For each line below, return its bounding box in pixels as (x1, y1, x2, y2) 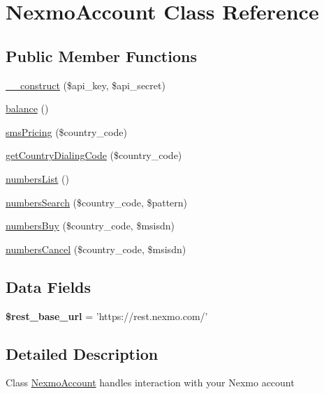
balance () (6, 101, 49, 116)
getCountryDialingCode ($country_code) (6, 148, 182, 162)
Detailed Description (6, 342, 159, 364)
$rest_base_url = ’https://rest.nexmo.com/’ (6, 308, 208, 323)
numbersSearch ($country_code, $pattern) (6, 195, 188, 209)
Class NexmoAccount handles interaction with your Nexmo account (6, 375, 295, 390)
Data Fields (6, 275, 91, 297)
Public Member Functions (6, 45, 197, 66)
